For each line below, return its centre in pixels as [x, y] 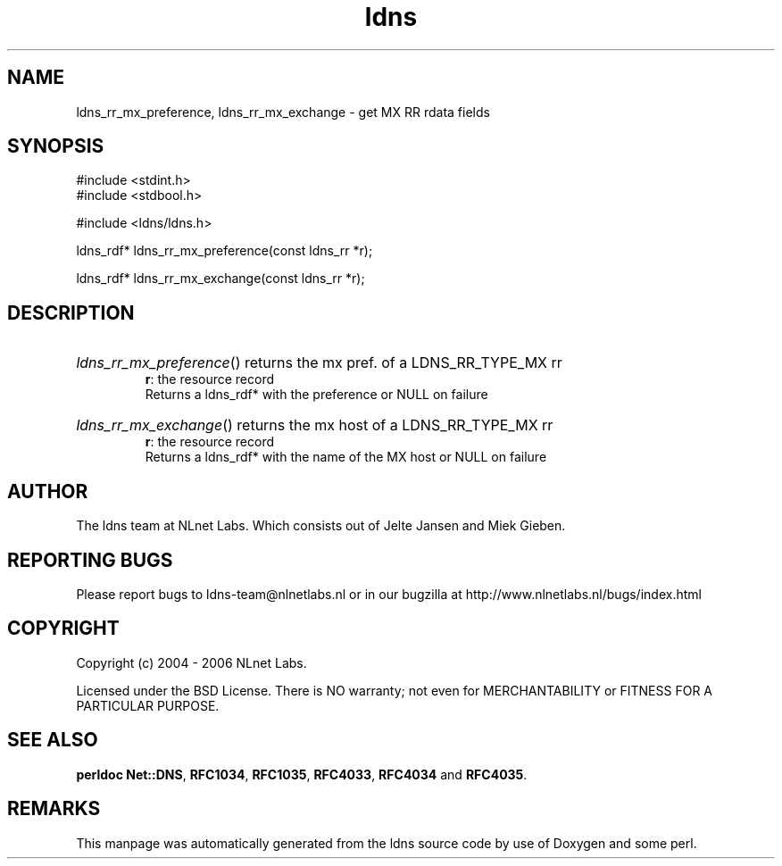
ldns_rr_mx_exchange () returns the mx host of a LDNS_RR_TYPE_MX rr [315, 425]
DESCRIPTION [71, 312]
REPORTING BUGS [90, 560]
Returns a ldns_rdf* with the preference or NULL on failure [316, 395]
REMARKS [54, 809]
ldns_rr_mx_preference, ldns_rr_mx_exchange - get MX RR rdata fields [283, 112]
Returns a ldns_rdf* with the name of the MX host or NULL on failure [346, 457]
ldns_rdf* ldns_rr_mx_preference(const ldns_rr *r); [225, 251]
